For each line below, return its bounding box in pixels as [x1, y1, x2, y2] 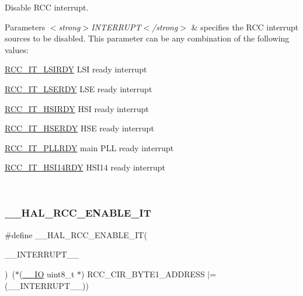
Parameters [5, 20, 46, 33]
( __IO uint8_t [19, 267, 75, 280]
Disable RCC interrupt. [5, 1, 89, 13]
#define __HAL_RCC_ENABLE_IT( [5, 228, 147, 241]
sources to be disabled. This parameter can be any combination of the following [5, 32, 290, 44]
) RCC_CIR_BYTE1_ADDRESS [81, 267, 205, 280]
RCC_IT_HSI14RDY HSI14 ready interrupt [5, 161, 165, 173]
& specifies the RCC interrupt [191, 20, 299, 33]
